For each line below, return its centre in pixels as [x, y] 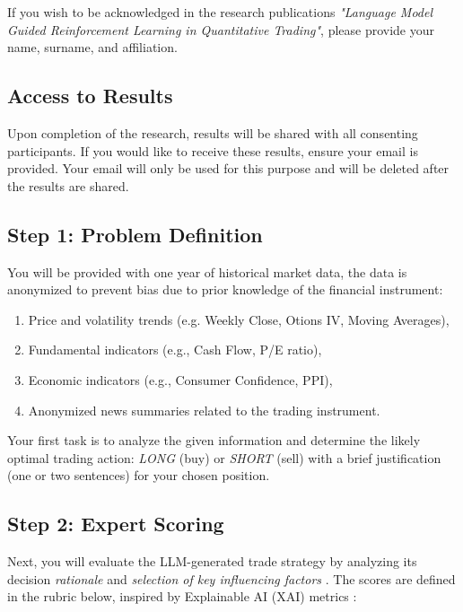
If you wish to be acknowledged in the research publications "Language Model [220, 12]
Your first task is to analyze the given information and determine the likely [214, 440]
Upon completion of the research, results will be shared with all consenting [213, 132]
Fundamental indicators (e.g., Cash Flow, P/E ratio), [175, 350]
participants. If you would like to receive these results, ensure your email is [213, 150]
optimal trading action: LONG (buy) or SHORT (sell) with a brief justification [224, 457]
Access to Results [90, 96]
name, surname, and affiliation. [92, 47]
